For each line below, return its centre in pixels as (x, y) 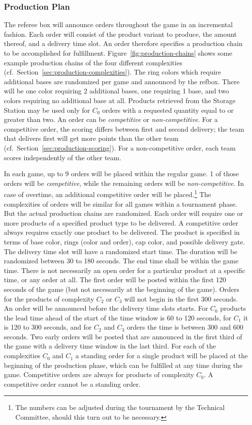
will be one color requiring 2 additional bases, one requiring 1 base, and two (117, 91)
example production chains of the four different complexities (93, 62)
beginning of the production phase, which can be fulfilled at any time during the (123, 365)
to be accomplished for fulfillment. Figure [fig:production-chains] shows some (118, 53)
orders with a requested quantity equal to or (168, 110)
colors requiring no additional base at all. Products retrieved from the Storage (120, 100)
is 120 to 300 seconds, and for (48, 327)
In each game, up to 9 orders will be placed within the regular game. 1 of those (121, 174)
